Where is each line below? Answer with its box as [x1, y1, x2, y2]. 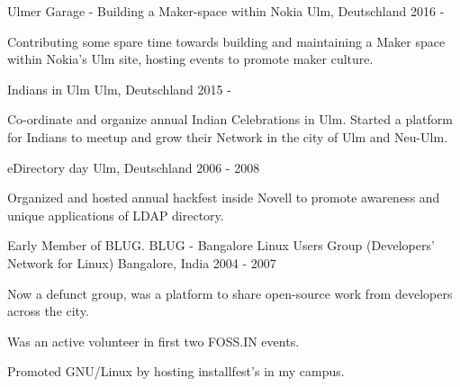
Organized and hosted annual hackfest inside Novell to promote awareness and [7, 188, 440, 207]
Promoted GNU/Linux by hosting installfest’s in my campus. [7, 362, 345, 381]
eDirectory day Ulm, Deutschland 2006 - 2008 [7, 157, 260, 176]
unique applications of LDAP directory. [7, 205, 224, 224]
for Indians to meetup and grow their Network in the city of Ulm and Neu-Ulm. [7, 127, 448, 146]
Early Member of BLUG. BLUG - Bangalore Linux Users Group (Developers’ [7, 236, 435, 255]
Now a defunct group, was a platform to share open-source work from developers [7, 283, 453, 302]
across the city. [7, 301, 89, 320]
